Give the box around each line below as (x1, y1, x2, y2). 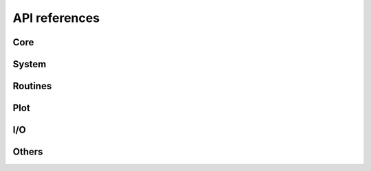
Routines (12, 80, 52, 92)
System (12, 58, 47, 70)
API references (12, 10, 100, 25)
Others (12, 146, 43, 158)
